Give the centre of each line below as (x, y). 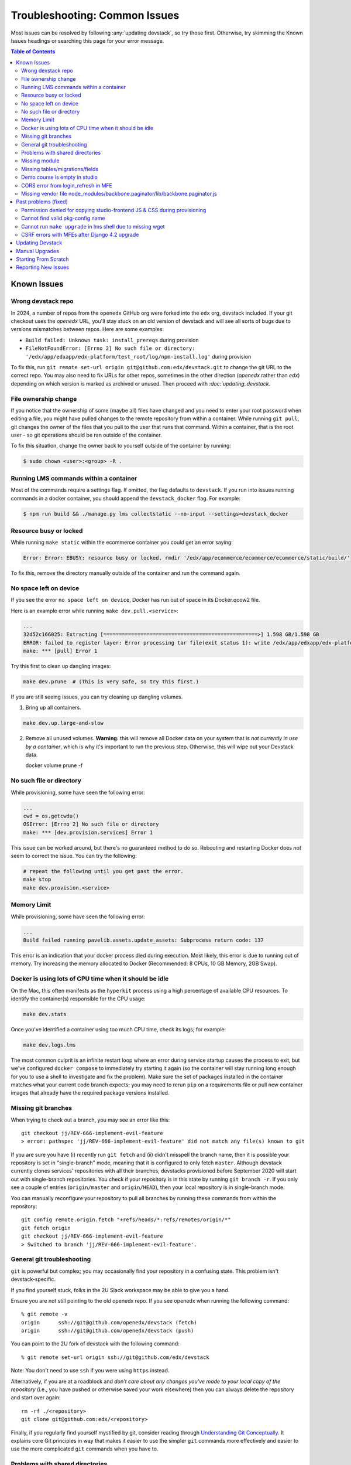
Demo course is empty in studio (59, 177)
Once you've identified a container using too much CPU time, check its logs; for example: (118, 1029)
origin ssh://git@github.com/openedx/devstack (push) (108, 1331)
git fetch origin (46, 1228)
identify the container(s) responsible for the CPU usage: (78, 999)
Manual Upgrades (38, 251)
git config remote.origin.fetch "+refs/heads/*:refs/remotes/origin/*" (126, 1220)
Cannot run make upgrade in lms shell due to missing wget (93, 226)
